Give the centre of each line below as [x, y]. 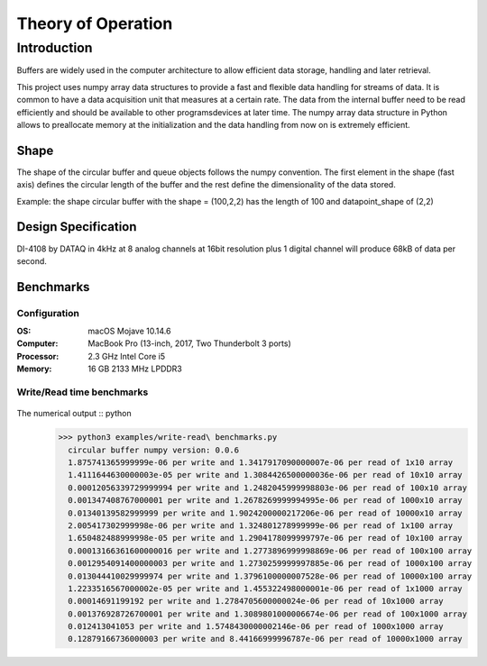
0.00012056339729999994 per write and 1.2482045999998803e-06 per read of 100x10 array [268, 488]
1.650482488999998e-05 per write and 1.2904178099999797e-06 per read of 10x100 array [266, 538]
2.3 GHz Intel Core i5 [127, 356]
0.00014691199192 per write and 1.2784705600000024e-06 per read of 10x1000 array [256, 601]
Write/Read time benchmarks [83, 392]
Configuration [48, 313]
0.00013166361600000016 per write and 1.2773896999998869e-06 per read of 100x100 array [270, 551]
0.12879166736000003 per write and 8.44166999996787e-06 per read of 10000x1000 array [266, 639]
